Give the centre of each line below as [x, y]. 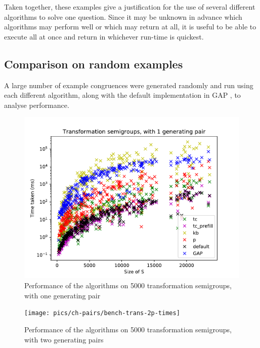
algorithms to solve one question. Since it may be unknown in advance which [123, 16]
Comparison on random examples [94, 64]
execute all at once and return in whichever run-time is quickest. [104, 36]
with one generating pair [62, 295]
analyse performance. [37, 105]
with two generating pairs [64, 339]
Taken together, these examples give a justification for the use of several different [130, 7]
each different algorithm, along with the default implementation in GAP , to [122, 95]
